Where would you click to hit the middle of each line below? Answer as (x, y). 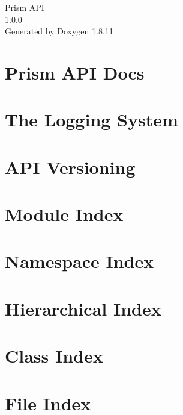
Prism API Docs (75, 72)
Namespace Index (79, 261)
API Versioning (70, 167)
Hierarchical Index (83, 308)
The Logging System (91, 120)
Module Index (64, 214)
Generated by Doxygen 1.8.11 (59, 31)
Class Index (54, 356)
